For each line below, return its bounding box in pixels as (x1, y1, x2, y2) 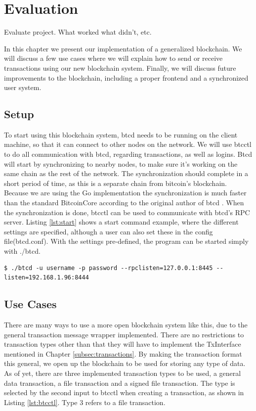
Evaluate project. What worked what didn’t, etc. (4, 27, 152, 37)
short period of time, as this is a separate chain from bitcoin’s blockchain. (4, 178, 227, 188)
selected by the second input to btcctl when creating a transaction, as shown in (4, 387, 244, 398)
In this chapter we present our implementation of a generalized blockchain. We (4, 43, 242, 53)
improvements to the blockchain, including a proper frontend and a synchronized (4, 72, 249, 83)
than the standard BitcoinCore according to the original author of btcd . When (4, 197, 244, 208)
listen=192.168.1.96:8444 (4, 274, 89, 281)
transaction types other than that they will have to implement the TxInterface (4, 339, 241, 349)
